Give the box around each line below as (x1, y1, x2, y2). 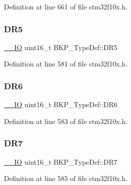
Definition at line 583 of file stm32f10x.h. (4, 116, 128, 126)
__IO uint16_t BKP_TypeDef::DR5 (4, 42, 118, 52)
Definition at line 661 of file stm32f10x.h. (4, 1, 128, 11)
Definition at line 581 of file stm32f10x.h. (4, 59, 128, 69)
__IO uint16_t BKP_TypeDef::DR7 (4, 156, 118, 167)
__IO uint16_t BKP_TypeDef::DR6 (4, 99, 118, 110)
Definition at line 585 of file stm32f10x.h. (4, 173, 128, 184)
